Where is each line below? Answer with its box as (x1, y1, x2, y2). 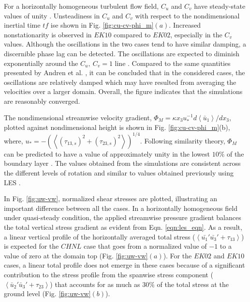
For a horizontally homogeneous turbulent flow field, (4, 1, 159, 11)
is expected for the (4, 241, 59, 251)
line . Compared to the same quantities (115, 58, 231, 68)
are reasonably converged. (4, 95, 80, 106)
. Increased (169, 20, 201, 30)
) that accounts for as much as (50, 279, 140, 289)
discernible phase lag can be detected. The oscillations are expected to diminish (4, 48, 239, 58)
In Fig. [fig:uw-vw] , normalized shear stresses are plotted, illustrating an (4, 193, 218, 204)
